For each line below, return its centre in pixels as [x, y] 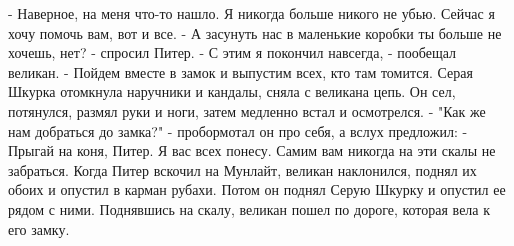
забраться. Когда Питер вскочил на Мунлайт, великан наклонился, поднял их [242, 169]
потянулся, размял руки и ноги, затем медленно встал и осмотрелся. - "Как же [247, 110]
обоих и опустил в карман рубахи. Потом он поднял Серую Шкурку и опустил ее [257, 189]
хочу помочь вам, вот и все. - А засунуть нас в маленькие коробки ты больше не [255, 32]
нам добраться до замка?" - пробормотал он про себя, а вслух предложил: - [238, 130]
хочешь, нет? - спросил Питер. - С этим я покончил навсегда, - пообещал [232, 52]
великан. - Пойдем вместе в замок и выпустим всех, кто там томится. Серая [240, 71]
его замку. [39, 228]
